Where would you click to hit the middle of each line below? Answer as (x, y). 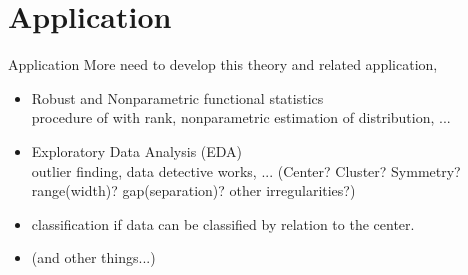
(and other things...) (93, 257)
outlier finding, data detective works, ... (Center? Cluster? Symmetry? (246, 170)
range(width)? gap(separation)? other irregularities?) (193, 190)
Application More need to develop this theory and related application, (223, 64)
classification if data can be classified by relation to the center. (223, 223)
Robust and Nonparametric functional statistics (177, 97)
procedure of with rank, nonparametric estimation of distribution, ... (241, 117)
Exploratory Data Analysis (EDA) (137, 150)
